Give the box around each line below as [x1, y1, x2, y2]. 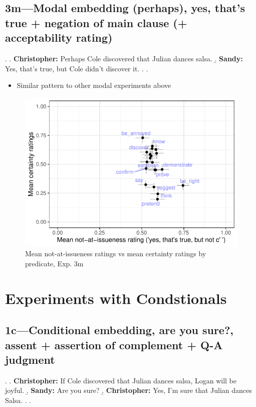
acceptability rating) [5, 30, 113, 45]
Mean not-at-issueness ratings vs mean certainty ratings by [25, 248, 206, 259]
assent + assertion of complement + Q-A [5, 337, 223, 352]
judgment [5, 351, 55, 367]
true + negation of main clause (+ [5, 15, 187, 30]
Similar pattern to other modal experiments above [17, 80, 171, 90]
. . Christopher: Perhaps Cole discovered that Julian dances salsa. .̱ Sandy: [5, 53, 243, 63]
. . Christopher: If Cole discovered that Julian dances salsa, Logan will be [5, 375, 236, 385]
